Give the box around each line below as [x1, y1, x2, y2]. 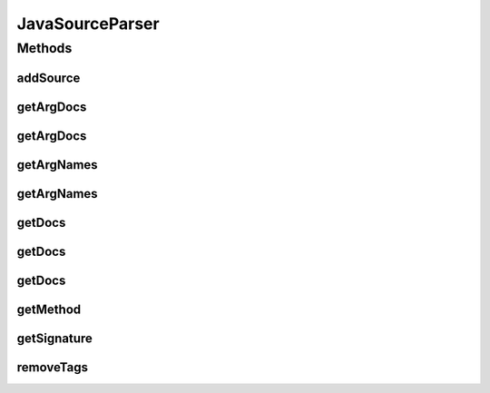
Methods [16, 40, 73, 56]
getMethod [16, 301, 82, 317]
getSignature [16, 330, 93, 346]
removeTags [16, 359, 88, 375]
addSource [16, 70, 81, 85]
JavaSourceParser [16, 14, 160, 34]
